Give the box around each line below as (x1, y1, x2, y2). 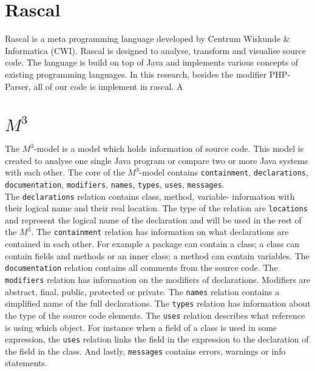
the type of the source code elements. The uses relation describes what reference (5, 308, 305, 321)
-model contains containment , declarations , (139, 166, 308, 179)
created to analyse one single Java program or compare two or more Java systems (5, 154, 308, 166)
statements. (5, 356, 47, 369)
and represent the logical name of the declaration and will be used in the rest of (5, 213, 302, 226)
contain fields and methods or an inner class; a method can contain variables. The (5, 249, 310, 262)
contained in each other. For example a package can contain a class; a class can (5, 237, 300, 250)
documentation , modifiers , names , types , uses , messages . (5, 177, 225, 190)
